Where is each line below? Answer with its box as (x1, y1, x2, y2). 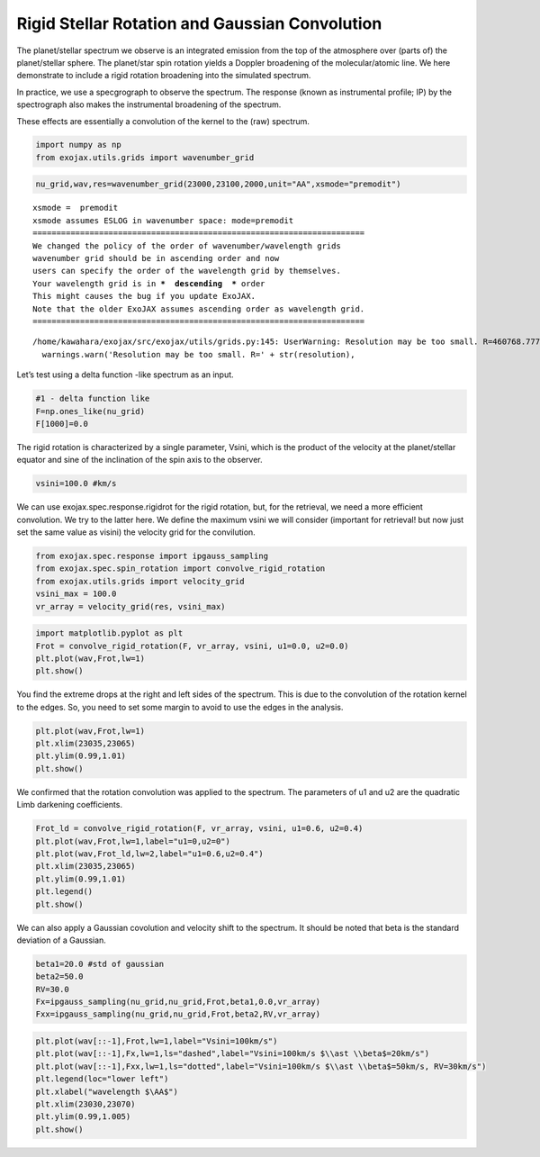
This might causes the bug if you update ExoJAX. (32, 291, 256, 302)
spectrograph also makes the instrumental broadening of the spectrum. (16, 99, 282, 110)
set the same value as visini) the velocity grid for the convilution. (16, 527, 256, 538)
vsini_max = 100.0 (35, 589, 117, 599)
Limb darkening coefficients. (16, 800, 123, 810)
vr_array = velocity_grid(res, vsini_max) (35, 601, 226, 611)
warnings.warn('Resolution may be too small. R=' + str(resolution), (41, 349, 355, 359)
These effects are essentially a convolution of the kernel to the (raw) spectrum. (16, 115, 310, 126)
